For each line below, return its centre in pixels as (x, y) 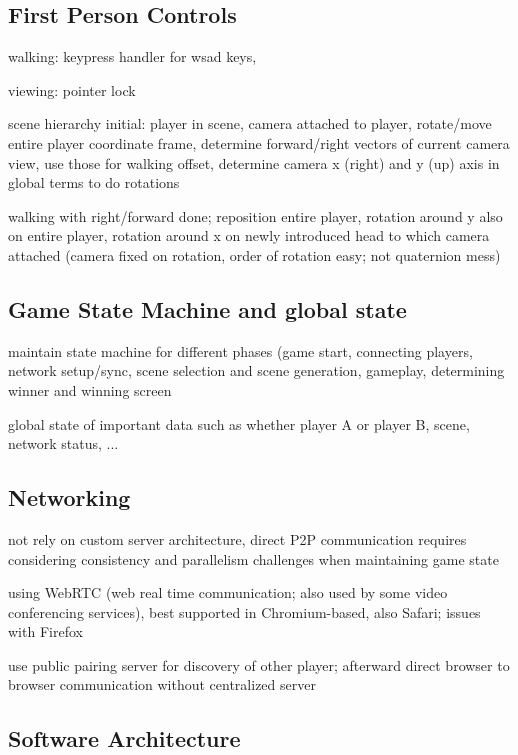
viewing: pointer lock (72, 89)
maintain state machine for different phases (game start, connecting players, (240, 350)
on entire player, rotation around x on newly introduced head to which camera (249, 235)
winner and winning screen (90, 389)
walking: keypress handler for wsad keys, (132, 56)
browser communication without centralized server (162, 684)
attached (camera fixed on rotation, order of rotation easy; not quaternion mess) (254, 254)
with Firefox (45, 631)
